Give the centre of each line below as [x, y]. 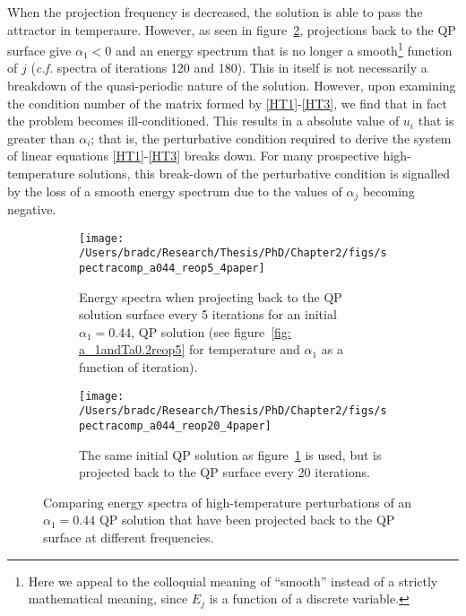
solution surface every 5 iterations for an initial [208, 314]
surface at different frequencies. [129, 537]
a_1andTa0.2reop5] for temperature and [190, 349]
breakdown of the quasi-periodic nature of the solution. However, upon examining [232, 86]
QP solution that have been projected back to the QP [247, 520]
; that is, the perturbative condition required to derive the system [271, 138]
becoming [388, 191]
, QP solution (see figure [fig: [211, 331]
